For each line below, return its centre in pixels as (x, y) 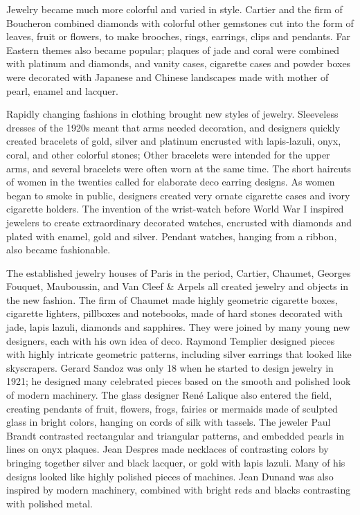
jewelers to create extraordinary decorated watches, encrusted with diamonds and (179, 222)
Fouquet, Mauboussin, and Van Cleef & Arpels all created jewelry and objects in (178, 286)
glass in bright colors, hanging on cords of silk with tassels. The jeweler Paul (169, 422)
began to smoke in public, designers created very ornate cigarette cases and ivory (178, 195)
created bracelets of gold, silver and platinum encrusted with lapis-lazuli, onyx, (174, 141)
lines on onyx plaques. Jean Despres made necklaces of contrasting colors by (168, 449)
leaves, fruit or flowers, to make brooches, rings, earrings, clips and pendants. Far (178, 36)
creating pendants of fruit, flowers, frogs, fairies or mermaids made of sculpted (172, 408)
